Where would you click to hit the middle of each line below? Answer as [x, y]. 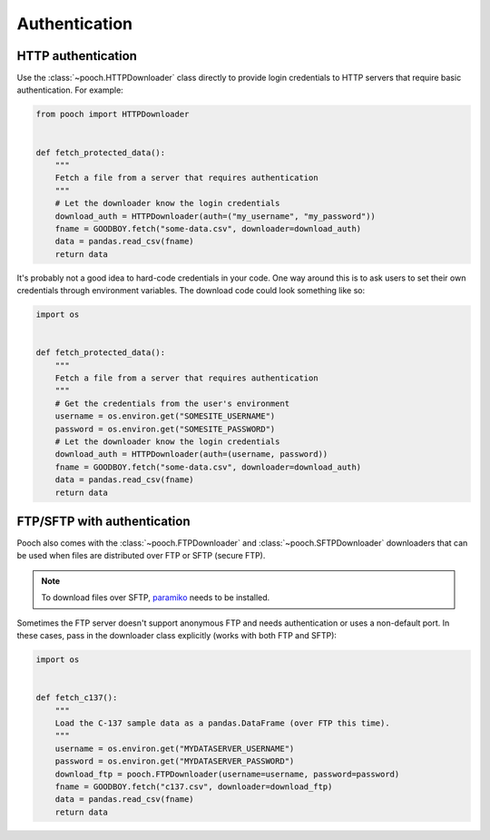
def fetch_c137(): [77, 698]
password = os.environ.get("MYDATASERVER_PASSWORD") [175, 761]
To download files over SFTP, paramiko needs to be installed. [156, 598]
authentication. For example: [70, 90]
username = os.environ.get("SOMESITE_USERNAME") [165, 416]
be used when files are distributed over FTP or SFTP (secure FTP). [141, 556]
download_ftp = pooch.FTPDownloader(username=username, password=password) [227, 774]
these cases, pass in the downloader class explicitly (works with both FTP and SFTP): [177, 636]
